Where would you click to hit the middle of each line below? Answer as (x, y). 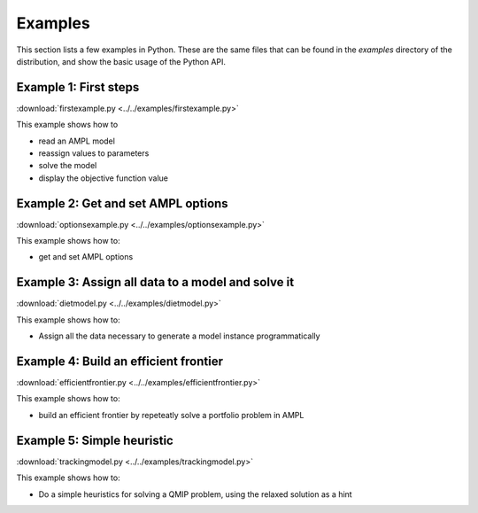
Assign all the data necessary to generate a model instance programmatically (179, 336)
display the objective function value (103, 178)
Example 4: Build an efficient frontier (119, 361)
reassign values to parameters (94, 153)
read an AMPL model (77, 141)
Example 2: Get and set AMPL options (123, 203)
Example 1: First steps (78, 87)
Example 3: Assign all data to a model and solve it (155, 282)
